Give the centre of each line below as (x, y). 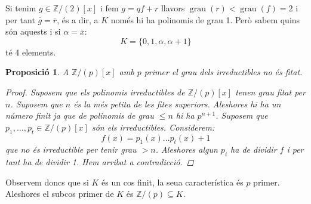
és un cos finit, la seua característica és (173, 182)
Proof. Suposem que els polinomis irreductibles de (95, 92)
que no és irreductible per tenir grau (71, 149)
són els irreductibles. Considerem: (153, 127)
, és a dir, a (78, 19)
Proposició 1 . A (37, 72)
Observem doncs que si (47, 182)
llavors (173, 8)
